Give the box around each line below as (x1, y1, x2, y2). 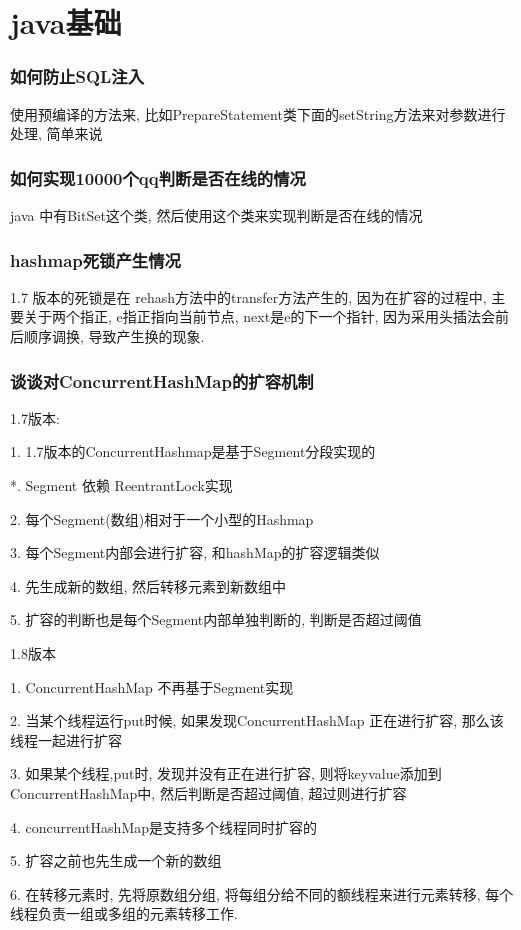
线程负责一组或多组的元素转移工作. (10, 903, 238, 924)
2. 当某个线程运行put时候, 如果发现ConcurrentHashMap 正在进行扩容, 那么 (10, 710, 490, 731)
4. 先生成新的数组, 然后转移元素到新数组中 (10, 575, 287, 596)
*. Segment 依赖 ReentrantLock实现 (10, 475, 233, 495)
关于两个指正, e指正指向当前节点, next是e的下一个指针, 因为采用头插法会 (23, 306, 495, 327)
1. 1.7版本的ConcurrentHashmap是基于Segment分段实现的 (10, 441, 376, 462)
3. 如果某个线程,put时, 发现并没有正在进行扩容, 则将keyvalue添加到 (10, 763, 442, 784)
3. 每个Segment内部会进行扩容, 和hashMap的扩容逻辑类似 (10, 542, 380, 563)
